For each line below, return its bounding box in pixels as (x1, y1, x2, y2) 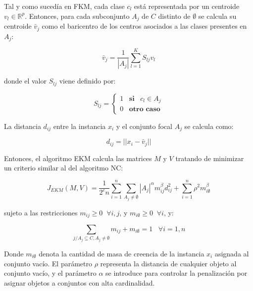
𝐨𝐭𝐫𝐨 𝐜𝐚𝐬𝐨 (129, 106, 160, 113)
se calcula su (198, 10, 237, 21)
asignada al (214, 248, 249, 258)
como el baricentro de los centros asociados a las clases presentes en (42, 21, 247, 31)
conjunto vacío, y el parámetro (4, 268, 97, 278)
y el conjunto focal (116, 121, 172, 131)
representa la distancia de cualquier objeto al (100, 258, 237, 268)
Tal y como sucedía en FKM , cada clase (4, 1, 125, 11)
